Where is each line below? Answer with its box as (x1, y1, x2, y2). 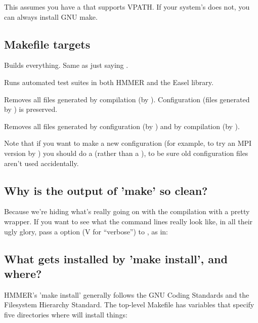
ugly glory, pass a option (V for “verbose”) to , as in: (4, 226, 168, 236)
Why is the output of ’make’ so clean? (4, 182, 208, 198)
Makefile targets (4, 36, 91, 52)
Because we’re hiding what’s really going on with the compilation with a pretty (4, 206, 250, 217)
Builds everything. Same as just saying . (4, 60, 128, 70)
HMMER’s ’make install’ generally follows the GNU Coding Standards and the (4, 289, 249, 300)
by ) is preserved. (4, 104, 58, 114)
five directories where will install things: (4, 309, 127, 319)
